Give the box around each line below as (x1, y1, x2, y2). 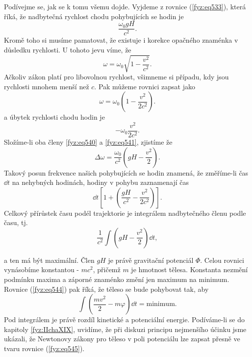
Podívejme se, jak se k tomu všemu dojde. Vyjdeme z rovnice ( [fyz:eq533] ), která (4, 1, 246, 11)
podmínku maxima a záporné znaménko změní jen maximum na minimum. (4, 274, 229, 284)
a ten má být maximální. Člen (4, 255, 95, 265)
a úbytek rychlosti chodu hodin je (4, 112, 105, 122)
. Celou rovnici (200, 255, 244, 265)
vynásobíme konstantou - (4, 264, 79, 275)
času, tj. (4, 217, 28, 228)
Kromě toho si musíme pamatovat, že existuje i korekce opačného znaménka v (4, 35, 238, 45)
